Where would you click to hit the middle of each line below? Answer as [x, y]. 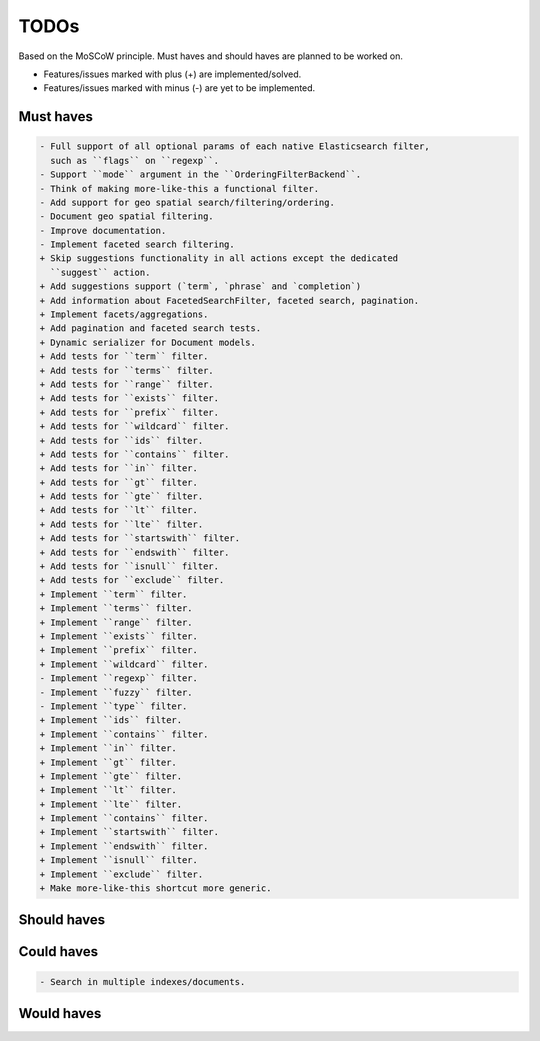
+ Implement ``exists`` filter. [119, 636]
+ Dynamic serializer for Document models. [148, 342]
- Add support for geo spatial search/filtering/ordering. [187, 202]
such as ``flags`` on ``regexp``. [135, 160]
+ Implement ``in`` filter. [108, 748]
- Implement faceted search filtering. [137, 244]
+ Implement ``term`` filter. [113, 594]
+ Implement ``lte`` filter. [111, 804]
